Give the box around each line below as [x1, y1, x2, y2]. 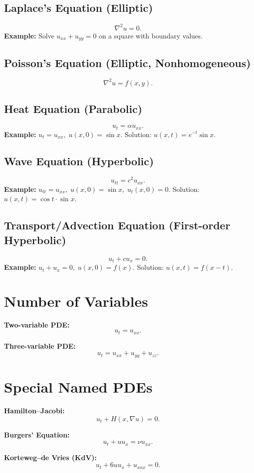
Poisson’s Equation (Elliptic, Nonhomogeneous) [4, 55, 251, 70]
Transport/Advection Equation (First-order [4, 218, 230, 233]
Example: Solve [4, 30, 55, 40]
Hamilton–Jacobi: [4, 405, 65, 416]
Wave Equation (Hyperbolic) [4, 153, 154, 168]
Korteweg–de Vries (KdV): [4, 452, 97, 462]
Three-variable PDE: [4, 340, 76, 351]
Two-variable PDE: [4, 319, 70, 329]
